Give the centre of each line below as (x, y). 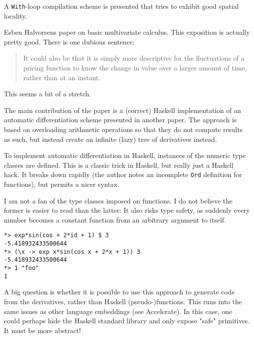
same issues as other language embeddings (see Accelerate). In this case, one (118, 311)
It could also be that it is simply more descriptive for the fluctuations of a (134, 58)
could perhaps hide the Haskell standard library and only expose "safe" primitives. (127, 321)
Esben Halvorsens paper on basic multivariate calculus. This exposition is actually (127, 32)
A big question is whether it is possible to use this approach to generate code (119, 292)
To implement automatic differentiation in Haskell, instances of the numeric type (125, 155)
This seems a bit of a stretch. (48, 94)
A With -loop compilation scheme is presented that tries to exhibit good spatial (121, 6)
